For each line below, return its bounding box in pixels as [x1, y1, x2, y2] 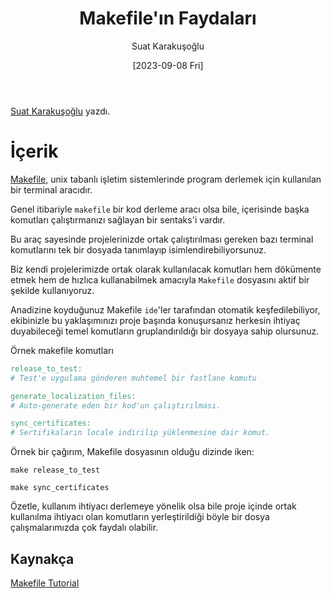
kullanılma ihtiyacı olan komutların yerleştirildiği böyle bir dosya [10, 511, 270, 523]
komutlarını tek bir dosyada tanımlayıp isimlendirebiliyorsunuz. [10, 243, 267, 256]
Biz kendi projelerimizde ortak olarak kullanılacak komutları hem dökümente [10, 263, 322, 275]
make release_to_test [10, 465, 101, 476]
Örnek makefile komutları [10, 344, 114, 356]
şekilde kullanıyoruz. [10, 284, 95, 296]
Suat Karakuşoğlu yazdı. [10, 105, 111, 117]
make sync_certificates [10, 483, 110, 493]
